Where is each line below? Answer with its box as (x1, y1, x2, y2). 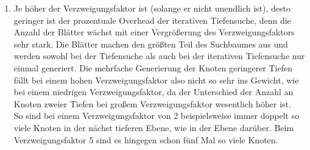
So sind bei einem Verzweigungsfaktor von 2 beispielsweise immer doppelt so (13, 109, 300, 122)
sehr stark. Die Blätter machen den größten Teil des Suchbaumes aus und (13, 37, 288, 50)
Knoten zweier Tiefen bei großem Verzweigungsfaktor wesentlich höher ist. (13, 97, 291, 110)
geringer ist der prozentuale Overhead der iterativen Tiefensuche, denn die (13, 13, 291, 26)
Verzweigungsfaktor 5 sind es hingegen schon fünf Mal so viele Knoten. (13, 133, 278, 146)
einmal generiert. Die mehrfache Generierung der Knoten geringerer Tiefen (13, 61, 292, 74)
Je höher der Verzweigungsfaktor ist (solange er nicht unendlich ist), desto (13, 2, 291, 14)
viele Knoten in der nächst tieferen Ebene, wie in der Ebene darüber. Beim (13, 121, 294, 134)
